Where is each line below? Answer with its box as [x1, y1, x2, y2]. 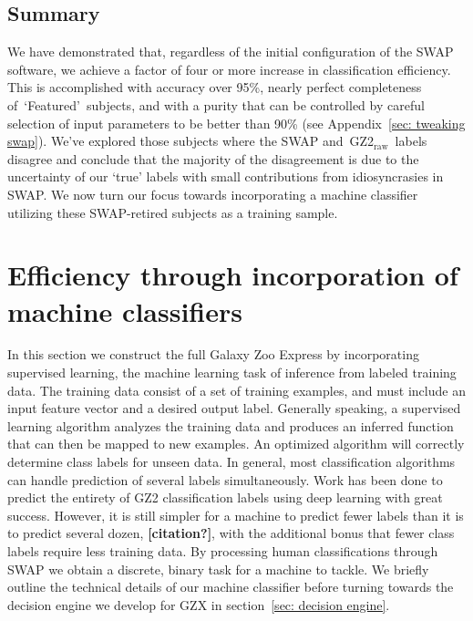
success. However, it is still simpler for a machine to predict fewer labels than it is [7, 505, 464, 524]
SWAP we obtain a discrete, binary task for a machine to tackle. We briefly [7, 559, 429, 578]
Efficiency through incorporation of [7, 256, 458, 294]
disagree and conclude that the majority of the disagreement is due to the [7, 149, 419, 168]
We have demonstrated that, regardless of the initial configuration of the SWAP [7, 42, 454, 61]
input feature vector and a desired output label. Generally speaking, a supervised [7, 398, 461, 418]
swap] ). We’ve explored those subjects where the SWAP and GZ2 [7, 131, 375, 150]
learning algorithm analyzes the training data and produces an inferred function [7, 416, 454, 435]
